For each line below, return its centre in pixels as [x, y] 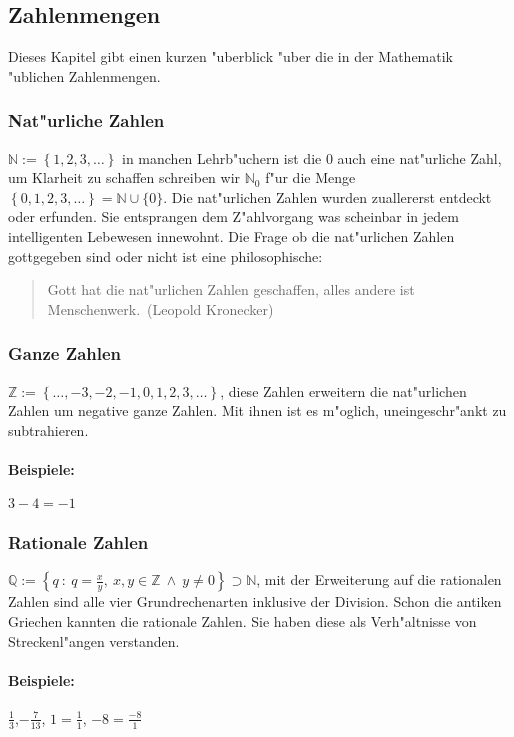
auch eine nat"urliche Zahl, [419, 157]
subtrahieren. [48, 429]
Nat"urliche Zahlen [86, 120]
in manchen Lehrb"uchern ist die [221, 157]
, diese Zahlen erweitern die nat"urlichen [343, 390]
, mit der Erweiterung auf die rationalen [379, 579]
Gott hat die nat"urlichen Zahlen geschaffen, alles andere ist [231, 289]
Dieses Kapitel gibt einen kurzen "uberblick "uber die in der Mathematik [231, 56]
